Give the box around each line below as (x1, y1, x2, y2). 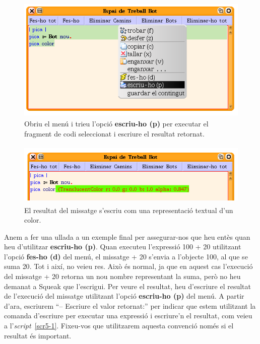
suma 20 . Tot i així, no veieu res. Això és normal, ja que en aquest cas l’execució (4, 261, 253, 271)
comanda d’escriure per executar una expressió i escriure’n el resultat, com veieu (4, 310, 252, 321)
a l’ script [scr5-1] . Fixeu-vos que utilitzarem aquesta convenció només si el (4, 320, 234, 331)
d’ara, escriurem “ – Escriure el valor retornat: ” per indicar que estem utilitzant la (4, 300, 256, 311)
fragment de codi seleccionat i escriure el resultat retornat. (24, 128, 205, 139)
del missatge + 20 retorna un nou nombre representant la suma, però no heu (4, 271, 241, 282)
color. (24, 215, 41, 225)
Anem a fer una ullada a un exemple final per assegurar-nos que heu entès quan (4, 231, 250, 242)
